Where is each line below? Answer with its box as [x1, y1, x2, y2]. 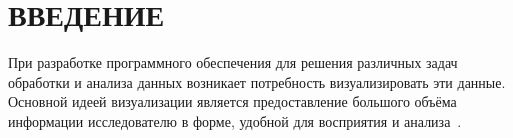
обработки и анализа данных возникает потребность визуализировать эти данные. [8, 71, 506, 92]
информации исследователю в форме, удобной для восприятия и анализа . [8, 110, 462, 131]
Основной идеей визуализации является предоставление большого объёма [8, 91, 457, 112]
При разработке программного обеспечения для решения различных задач [8, 52, 458, 73]
